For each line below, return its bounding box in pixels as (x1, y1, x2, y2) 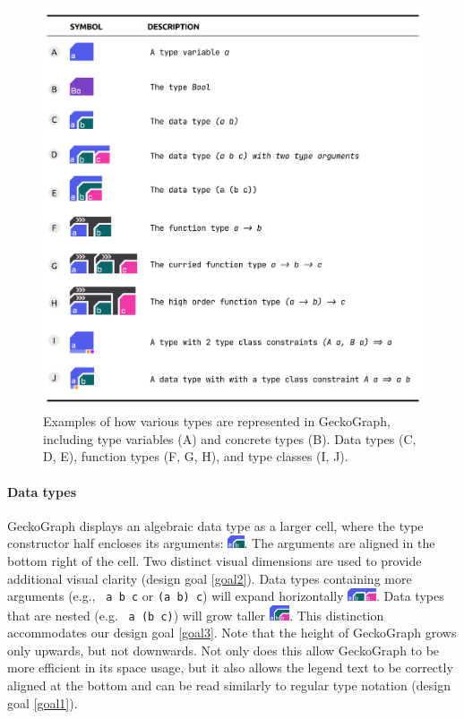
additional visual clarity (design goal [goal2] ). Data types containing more (7, 569, 412, 587)
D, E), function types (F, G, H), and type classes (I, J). (43, 447, 348, 466)
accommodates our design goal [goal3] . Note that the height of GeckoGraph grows (7, 623, 457, 642)
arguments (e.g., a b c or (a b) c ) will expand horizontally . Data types (7, 586, 444, 605)
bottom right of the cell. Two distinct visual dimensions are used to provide (7, 551, 422, 569)
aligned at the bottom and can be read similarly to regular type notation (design (7, 675, 451, 694)
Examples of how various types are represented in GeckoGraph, (43, 412, 391, 431)
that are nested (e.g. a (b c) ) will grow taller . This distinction (7, 605, 384, 624)
